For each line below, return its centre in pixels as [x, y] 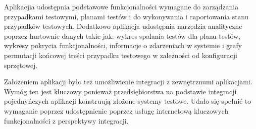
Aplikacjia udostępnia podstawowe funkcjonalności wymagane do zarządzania [121, 6]
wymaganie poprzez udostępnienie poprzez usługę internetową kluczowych [116, 110]
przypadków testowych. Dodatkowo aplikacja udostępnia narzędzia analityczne [123, 26]
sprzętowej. [21, 65]
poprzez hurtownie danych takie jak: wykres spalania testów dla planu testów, [122, 35]
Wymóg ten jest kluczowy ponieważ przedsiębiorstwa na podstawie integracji [120, 91]
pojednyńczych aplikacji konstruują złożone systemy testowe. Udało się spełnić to [128, 101]
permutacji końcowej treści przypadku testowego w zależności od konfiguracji [121, 55]
